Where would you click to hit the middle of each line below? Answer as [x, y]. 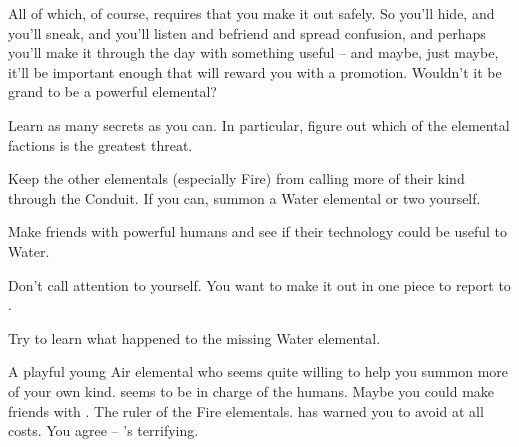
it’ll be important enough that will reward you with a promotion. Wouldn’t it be [255, 71]
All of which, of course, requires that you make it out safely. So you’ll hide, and [251, 13]
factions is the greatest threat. [100, 144]
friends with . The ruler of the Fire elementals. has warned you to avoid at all [246, 410]
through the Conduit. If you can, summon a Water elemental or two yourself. [244, 197]
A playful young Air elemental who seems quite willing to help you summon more [258, 371]
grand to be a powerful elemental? [112, 91]
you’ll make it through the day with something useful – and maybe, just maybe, [253, 52]
